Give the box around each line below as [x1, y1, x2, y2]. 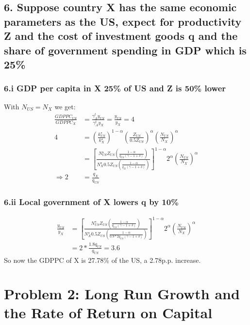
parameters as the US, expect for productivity [4, 14, 242, 29]
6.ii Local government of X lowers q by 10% [4, 195, 179, 207]
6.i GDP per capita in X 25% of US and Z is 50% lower [4, 82, 226, 94]
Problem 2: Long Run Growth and [4, 284, 240, 304]
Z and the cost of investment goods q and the [4, 28, 238, 43]
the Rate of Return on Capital [4, 303, 213, 323]
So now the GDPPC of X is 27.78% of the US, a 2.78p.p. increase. [4, 255, 201, 265]
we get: [54, 101, 76, 111]
